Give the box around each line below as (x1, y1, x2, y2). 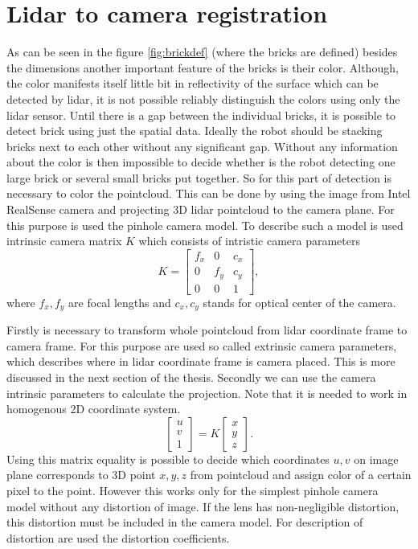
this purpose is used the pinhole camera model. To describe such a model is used (6, 216, 404, 233)
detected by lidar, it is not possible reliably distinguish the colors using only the (6, 90, 400, 107)
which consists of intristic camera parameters (138, 232, 360, 249)
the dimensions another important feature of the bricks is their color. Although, (6, 59, 399, 76)
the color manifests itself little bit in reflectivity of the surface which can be (6, 75, 379, 92)
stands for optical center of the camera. (203, 293, 396, 310)
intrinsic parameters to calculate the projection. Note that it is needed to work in (6, 384, 408, 401)
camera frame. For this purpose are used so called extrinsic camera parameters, (6, 337, 397, 354)
